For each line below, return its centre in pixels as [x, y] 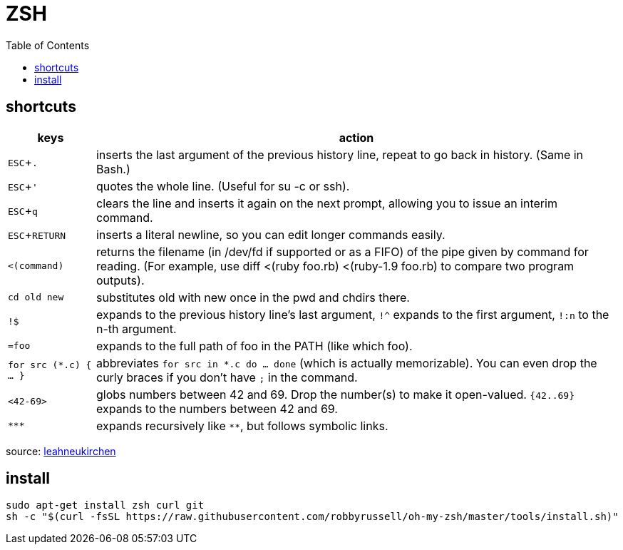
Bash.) [113, 169]
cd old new [36, 297]
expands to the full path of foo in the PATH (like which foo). [254, 346]
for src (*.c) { [50, 365]
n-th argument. [136, 329]
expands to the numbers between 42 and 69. [217, 408]
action [356, 137]
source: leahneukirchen [61, 451]
